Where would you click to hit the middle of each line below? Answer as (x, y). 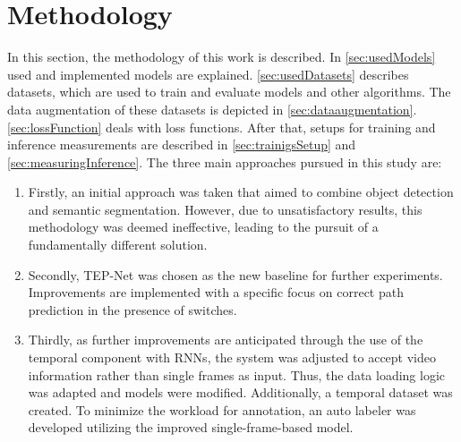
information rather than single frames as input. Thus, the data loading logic (237, 374)
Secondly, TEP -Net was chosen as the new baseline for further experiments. (235, 274)
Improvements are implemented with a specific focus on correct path (216, 292)
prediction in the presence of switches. (132, 309)
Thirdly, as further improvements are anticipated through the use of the (226, 340)
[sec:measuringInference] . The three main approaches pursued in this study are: (225, 161)
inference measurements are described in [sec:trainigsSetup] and (182, 144)
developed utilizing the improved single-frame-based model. (191, 427)
